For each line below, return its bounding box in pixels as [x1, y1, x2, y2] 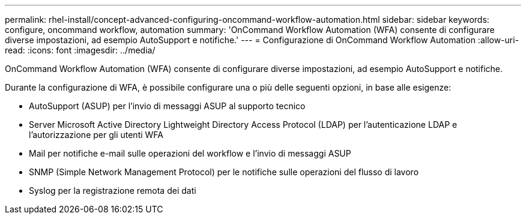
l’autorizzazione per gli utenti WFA [29, 130, 163, 140]
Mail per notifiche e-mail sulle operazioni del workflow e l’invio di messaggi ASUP [29, 148, 351, 158]
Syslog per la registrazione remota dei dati [29, 185, 196, 196]
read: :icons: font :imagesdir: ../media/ [5, 45, 156, 55]
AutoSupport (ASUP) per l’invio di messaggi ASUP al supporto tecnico [29, 101, 306, 111]
